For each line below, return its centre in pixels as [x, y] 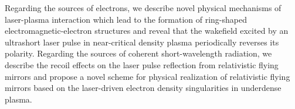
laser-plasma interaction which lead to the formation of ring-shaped [126, 19]
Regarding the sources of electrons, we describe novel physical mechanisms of [143, 8]
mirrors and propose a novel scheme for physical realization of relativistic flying [147, 76]
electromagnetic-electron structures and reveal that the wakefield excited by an [147, 31]
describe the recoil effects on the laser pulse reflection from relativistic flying [142, 64]
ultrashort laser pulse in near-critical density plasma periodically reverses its [142, 42]
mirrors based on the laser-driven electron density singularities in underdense [143, 88]
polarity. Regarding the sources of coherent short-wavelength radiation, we [138, 53]
